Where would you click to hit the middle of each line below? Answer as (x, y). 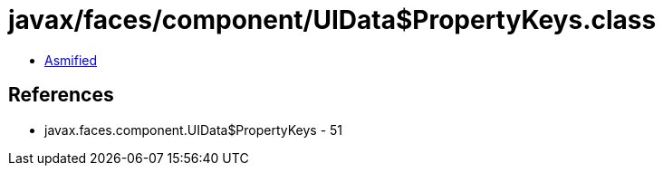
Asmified (71, 60)
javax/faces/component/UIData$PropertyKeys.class (332, 20)
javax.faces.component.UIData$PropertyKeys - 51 (194, 130)
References (61, 95)
